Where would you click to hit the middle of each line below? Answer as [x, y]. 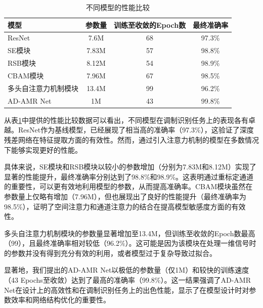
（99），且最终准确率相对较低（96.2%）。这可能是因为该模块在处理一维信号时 [130, 243]
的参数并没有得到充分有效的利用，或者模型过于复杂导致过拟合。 [110, 253]
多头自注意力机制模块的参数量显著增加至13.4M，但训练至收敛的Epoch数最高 [130, 233]
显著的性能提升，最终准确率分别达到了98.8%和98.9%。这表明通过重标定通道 [129, 176]
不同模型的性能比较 [118, 7]
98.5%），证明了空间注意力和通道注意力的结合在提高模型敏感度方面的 [118, 206]
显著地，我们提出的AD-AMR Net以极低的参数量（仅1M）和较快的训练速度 [127, 270]
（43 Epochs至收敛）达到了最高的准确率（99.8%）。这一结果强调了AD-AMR [127, 280]
